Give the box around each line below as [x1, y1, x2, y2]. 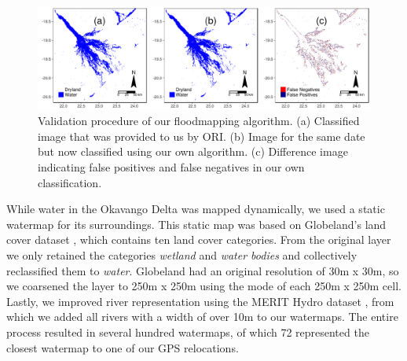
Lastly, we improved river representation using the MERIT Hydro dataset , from [6, 293, 394, 309]
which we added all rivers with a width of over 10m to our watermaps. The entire [6, 308, 398, 325]
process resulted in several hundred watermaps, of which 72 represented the [6, 323, 369, 340]
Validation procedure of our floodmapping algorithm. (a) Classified [38, 112, 360, 129]
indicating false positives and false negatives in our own [38, 159, 305, 175]
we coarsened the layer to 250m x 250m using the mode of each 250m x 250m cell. [6, 278, 401, 294]
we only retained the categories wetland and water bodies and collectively [6, 247, 357, 263]
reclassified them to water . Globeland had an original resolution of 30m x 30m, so [6, 262, 399, 278]
